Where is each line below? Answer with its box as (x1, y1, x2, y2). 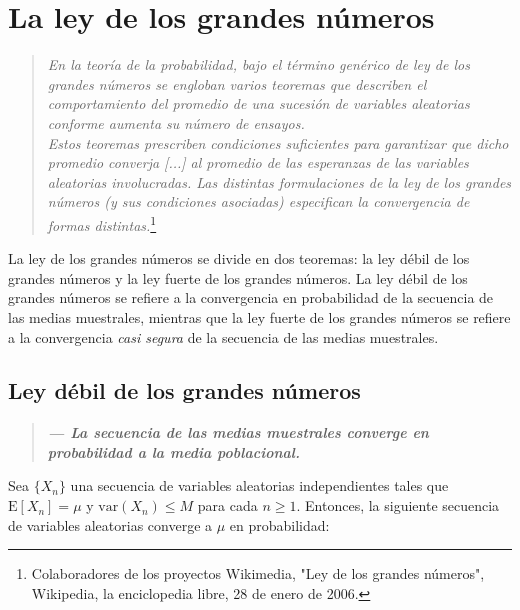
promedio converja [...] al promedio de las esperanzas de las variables (47, 152, 469, 173)
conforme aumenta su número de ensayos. (47, 112, 305, 133)
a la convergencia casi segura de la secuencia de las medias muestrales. (8, 326, 439, 347)
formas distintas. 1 (47, 211, 157, 235)
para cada (197, 495, 258, 516)
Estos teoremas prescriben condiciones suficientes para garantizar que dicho (47, 132, 509, 153)
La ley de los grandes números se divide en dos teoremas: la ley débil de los (8, 248, 470, 269)
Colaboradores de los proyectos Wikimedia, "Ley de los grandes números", (31, 563, 485, 584)
